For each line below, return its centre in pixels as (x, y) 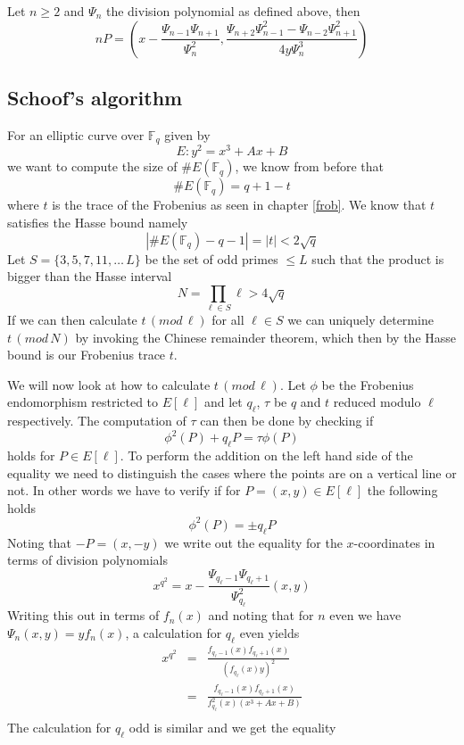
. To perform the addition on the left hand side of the (266, 455)
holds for (31, 455)
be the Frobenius (368, 384)
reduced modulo (377, 402)
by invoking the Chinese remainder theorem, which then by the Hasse (266, 337)
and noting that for (261, 615)
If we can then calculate (72, 320)
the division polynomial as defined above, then (233, 11)
